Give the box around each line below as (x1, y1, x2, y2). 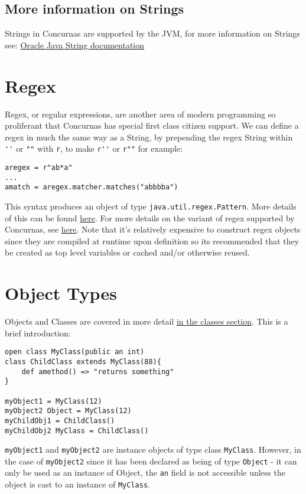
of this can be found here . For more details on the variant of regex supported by (5, 211, 295, 224)
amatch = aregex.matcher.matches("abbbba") (5, 183, 178, 192)
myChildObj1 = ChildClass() (5, 416, 115, 425)
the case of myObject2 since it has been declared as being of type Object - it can (5, 454, 297, 467)
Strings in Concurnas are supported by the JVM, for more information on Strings (5, 27, 300, 40)
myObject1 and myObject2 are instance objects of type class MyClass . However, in (5, 443, 301, 456)
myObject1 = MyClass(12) (5, 397, 102, 405)
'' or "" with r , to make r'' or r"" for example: (5, 142, 183, 155)
